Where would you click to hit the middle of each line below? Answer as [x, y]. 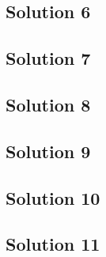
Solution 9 [48, 151]
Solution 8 [48, 104]
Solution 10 [53, 197]
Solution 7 [48, 58]
